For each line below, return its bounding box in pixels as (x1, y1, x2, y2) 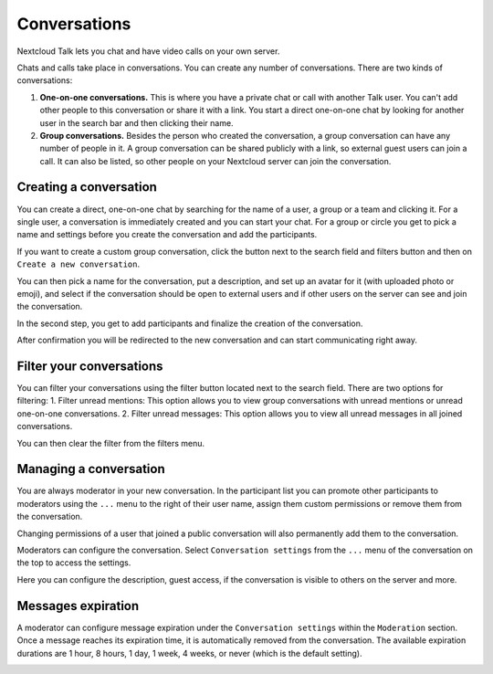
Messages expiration (16, 598, 140, 614)
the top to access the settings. (16, 557, 131, 568)
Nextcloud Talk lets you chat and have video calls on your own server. (16, 46, 280, 57)
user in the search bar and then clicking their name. (39, 117, 234, 128)
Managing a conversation (16, 461, 165, 477)
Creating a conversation (16, 179, 157, 195)
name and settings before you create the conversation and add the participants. (16, 229, 318, 240)
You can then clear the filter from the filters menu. (16, 437, 205, 448)
